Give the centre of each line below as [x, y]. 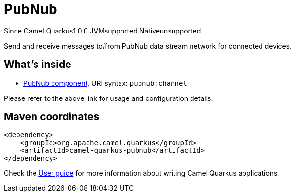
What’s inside [38, 65]
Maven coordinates [52, 117]
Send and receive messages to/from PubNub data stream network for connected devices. [148, 46]
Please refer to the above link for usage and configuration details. [109, 98]
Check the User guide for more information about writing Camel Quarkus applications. [142, 173]
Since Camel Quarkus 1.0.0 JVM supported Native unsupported [103, 31]
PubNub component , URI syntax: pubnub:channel [105, 83]
